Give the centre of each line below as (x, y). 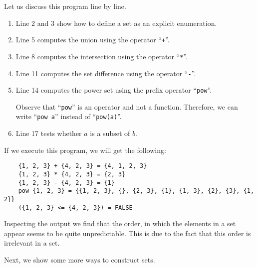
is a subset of (110, 133)
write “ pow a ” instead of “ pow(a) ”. (69, 116)
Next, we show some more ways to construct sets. (80, 260)
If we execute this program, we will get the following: (85, 150)
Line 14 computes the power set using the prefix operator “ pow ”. (114, 90)
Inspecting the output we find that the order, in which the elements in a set (120, 223)
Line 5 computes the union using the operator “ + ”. (93, 40)
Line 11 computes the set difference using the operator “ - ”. (106, 73)
